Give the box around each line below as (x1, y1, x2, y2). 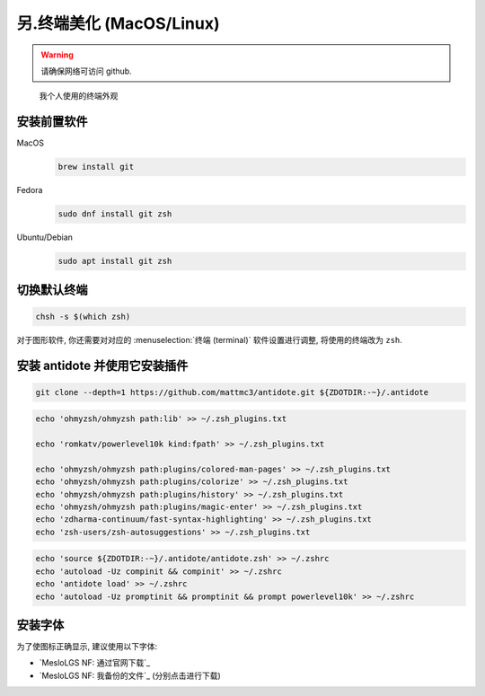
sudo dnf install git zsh (57, 209, 172, 219)
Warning (40, 49, 74, 60)
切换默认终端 (16, 282, 88, 297)
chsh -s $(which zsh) (35, 311, 131, 322)
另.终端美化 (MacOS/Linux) (16, 13, 220, 33)
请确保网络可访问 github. (40, 66, 132, 76)
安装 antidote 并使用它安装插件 (16, 357, 189, 373)
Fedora (16, 185, 43, 196)
